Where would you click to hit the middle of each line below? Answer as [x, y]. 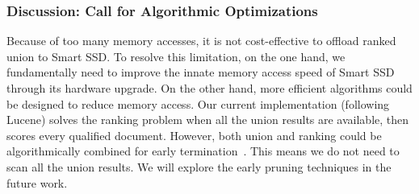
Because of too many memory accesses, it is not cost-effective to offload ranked [201, 41]
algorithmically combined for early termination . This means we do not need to [203, 151]
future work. [37, 182]
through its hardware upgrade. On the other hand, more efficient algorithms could [209, 88]
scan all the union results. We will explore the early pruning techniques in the [199, 166]
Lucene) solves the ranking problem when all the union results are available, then [208, 120]
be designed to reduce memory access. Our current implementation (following [198, 103]
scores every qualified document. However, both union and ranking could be [194, 135]
